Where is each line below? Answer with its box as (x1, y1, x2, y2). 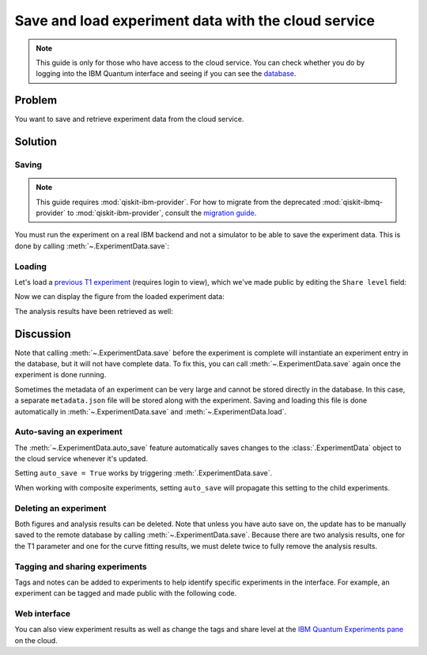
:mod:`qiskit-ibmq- (322, 197, 384, 206)
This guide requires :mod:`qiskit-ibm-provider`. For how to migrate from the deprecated (36, 197, 321, 206)
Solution (14, 135, 57, 149)
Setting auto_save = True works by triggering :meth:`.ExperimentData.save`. (14, 468, 273, 478)
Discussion (14, 327, 71, 340)
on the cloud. (14, 635, 59, 645)
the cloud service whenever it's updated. (14, 454, 148, 464)
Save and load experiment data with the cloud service (14, 12, 376, 29)
